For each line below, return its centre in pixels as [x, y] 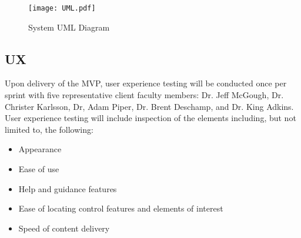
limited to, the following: [49, 129]
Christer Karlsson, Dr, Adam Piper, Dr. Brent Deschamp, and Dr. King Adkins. [149, 106]
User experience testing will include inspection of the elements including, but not [150, 118]
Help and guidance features [68, 188]
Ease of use [39, 169]
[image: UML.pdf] [62, 8]
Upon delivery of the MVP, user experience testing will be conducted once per [146, 83]
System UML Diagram [69, 27]
